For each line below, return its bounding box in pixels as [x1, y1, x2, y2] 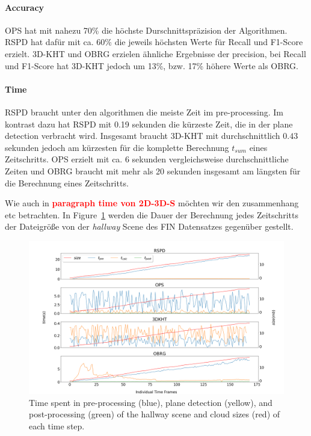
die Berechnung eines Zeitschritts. [5, 176, 129, 189]
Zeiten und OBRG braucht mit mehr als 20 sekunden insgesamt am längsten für [5, 164, 301, 177]
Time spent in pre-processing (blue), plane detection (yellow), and [29, 396, 273, 408]
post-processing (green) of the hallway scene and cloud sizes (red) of [29, 408, 280, 420]
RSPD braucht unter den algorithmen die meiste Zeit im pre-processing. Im [5, 105, 283, 118]
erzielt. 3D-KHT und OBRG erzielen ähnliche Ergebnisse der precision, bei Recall [5, 47, 306, 60]
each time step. [29, 419, 85, 432]
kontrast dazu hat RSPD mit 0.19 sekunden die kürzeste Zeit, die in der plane [5, 117, 293, 130]
